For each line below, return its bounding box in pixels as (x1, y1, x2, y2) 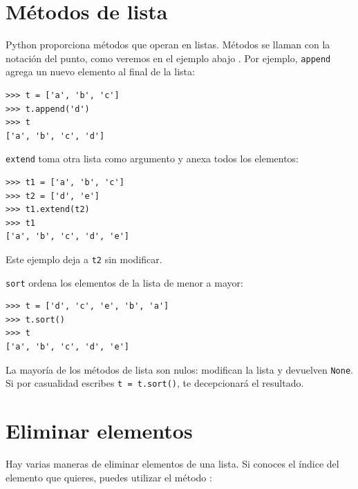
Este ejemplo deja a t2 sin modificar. (6, 251, 162, 266)
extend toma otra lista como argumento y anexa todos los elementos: (6, 151, 299, 166)
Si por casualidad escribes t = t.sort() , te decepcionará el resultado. (6, 376, 304, 390)
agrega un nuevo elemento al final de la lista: (6, 64, 195, 79)
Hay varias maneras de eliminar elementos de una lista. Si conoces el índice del (6, 457, 339, 471)
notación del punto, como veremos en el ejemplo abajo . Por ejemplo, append (6, 50, 331, 65)
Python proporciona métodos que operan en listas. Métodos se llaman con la (6, 37, 330, 52)
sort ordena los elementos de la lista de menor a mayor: (6, 275, 243, 289)
